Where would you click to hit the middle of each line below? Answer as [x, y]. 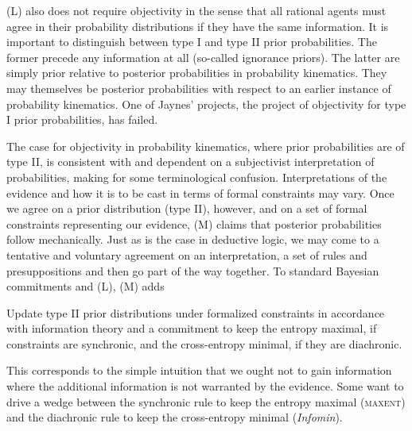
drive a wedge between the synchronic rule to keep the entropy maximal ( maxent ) [206, 401]
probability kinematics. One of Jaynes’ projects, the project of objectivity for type [206, 104]
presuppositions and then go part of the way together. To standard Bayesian [193, 270]
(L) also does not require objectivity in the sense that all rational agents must [196, 10]
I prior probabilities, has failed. [82, 119]
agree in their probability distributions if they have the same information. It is [198, 26]
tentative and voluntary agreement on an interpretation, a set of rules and [187, 254]
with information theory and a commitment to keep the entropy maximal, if [192, 328]
